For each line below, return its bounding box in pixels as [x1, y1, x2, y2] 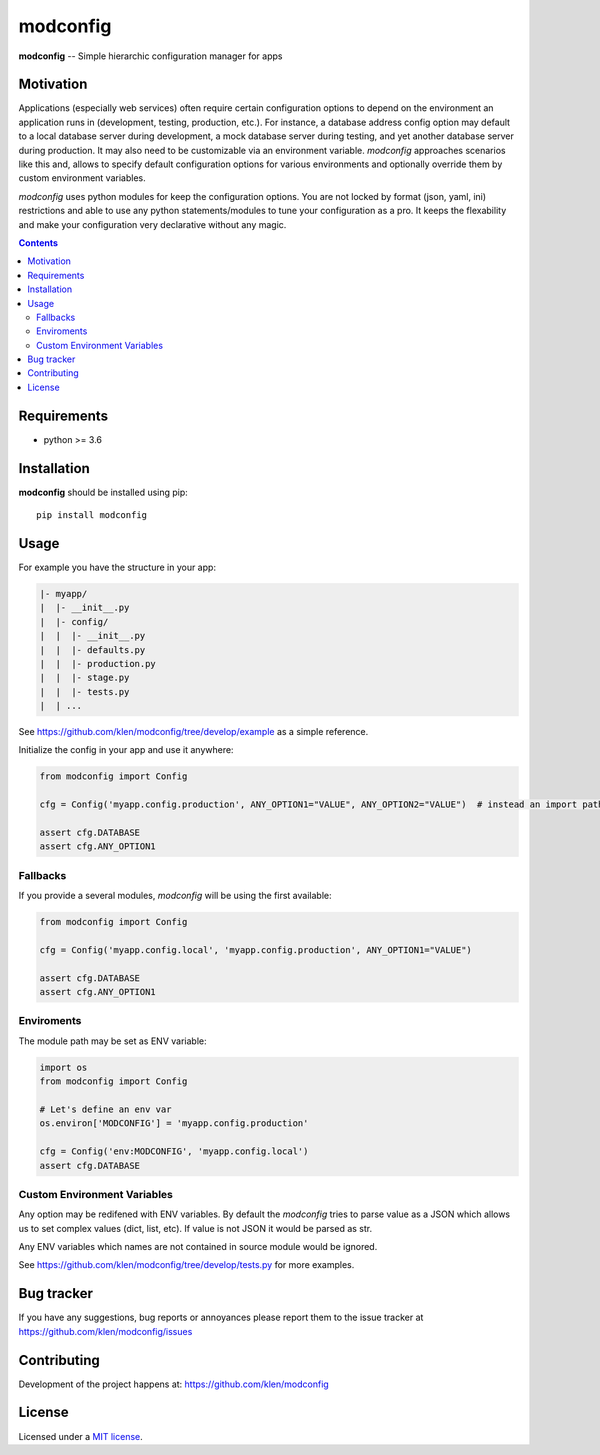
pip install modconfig [36, 510, 148, 521]
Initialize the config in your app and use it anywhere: [18, 744, 234, 756]
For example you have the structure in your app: [18, 561, 217, 573]
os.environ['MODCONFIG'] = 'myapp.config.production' [39, 1118, 309, 1129]
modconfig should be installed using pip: [18, 486, 189, 498]
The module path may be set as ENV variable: [18, 1035, 207, 1047]
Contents [18, 236, 59, 249]
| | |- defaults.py [39, 644, 146, 655]
